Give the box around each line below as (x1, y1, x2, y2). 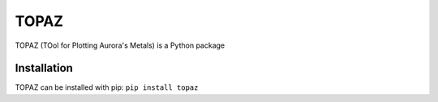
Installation (15, 62, 73, 75)
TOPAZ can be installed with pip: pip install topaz (15, 83, 199, 92)
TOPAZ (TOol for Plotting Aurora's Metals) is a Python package (15, 40, 225, 50)
